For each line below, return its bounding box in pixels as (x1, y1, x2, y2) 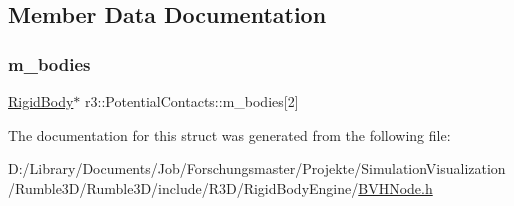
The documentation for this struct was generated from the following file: (8, 124, 451, 145)
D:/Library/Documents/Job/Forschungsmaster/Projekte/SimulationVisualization (8, 158, 506, 179)
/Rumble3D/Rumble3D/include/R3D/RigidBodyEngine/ (8, 177, 359, 198)
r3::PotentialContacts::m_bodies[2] (85, 91, 299, 111)
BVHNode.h (358, 177, 433, 198)
